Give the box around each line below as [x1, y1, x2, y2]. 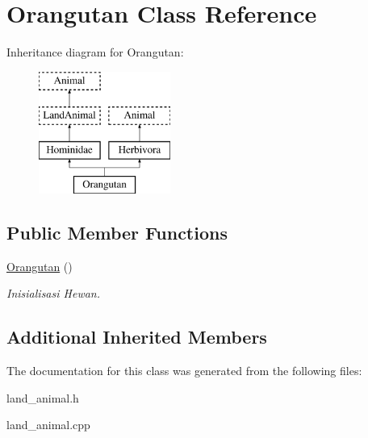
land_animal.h [6, 389, 79, 406]
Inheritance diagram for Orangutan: [6, 44, 184, 60]
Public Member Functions [6, 219, 228, 244]
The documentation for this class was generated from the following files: [6, 362, 362, 379]
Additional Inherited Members [6, 324, 267, 349]
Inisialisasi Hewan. [6, 285, 101, 302]
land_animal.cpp [6, 416, 90, 433]
